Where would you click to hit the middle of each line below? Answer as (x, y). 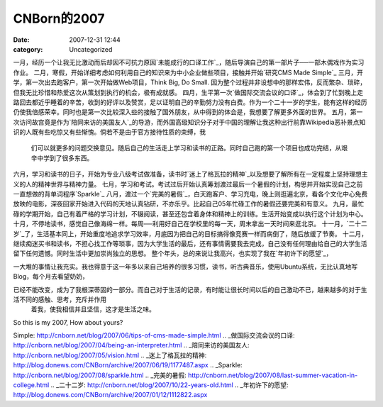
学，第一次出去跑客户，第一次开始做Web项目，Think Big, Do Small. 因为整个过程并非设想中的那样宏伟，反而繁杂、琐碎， (190, 82)
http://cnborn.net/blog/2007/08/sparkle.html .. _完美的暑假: (100, 375)
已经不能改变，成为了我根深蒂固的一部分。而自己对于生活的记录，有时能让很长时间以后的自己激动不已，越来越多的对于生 (190, 289)
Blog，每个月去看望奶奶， (51, 277)
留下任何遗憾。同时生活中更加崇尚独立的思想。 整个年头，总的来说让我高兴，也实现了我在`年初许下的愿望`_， (173, 253)
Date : (21, 40)
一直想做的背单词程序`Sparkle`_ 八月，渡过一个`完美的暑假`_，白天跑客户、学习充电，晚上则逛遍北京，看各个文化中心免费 (190, 194)
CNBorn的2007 (59, 18)
